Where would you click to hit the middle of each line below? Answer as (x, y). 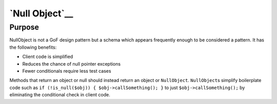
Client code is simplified (48, 57)
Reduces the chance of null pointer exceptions (71, 64)
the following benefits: (33, 47)
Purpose (24, 27)
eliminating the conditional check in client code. (60, 95)
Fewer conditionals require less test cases (67, 71)
